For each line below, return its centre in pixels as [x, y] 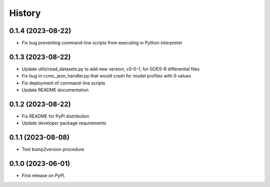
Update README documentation [55, 90]
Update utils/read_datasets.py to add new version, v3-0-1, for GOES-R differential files [111, 69]
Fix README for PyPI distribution [55, 116]
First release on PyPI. [44, 175]
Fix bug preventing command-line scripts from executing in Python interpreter [102, 43]
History [25, 13]
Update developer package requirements [64, 123]
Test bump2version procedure [53, 149]
